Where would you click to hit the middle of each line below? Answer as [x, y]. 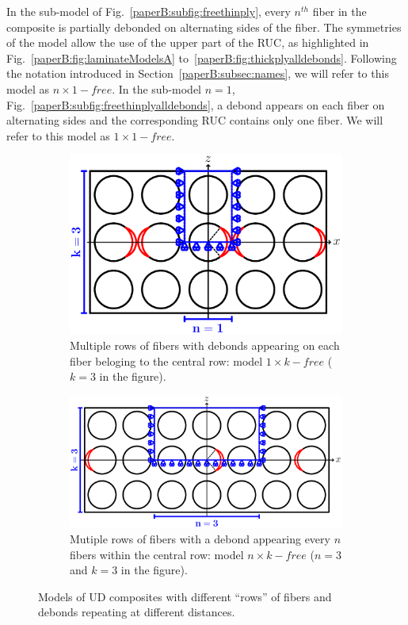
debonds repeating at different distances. [137, 612]
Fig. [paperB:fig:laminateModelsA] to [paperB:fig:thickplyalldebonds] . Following [202, 58]
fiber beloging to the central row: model [166, 360]
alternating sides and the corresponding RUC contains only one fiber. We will [195, 120]
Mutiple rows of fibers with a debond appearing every [200, 539]
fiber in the [339, 11]
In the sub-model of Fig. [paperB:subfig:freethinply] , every [149, 11]
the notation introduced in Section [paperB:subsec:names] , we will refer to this [198, 73]
